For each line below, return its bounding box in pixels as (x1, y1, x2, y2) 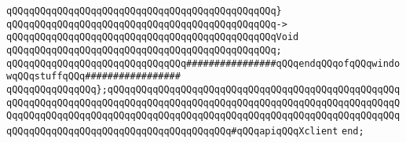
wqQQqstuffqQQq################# (6, 71, 181, 82)
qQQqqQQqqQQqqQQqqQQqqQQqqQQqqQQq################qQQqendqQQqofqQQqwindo (6, 57, 401, 69)
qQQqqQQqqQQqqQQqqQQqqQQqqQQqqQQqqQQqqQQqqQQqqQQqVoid (6, 31, 299, 43)
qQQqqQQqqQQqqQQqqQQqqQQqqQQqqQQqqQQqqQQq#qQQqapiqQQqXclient (6, 125, 338, 137)
